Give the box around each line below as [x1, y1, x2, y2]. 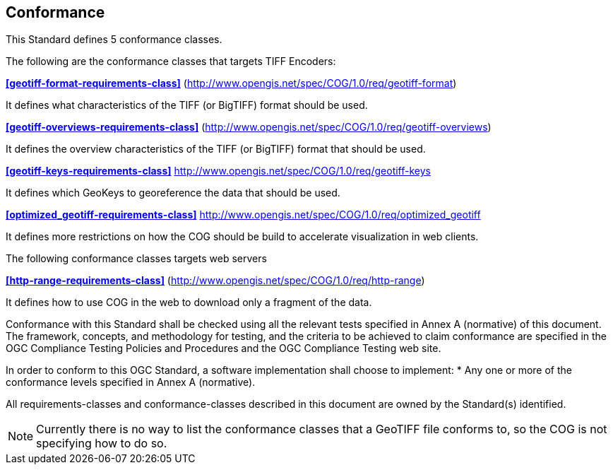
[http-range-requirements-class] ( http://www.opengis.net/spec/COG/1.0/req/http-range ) [6, 274, 425, 287]
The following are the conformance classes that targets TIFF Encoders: [6, 55, 336, 68]
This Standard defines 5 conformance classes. [6, 33, 222, 46]
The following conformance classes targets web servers [6, 252, 267, 265]
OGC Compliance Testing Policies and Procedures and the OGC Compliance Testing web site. [6, 342, 441, 355]
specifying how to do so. [36, 436, 167, 451]
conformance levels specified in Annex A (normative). [6, 376, 256, 389]
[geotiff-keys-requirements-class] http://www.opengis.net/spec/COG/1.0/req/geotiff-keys [6, 165, 431, 177]
